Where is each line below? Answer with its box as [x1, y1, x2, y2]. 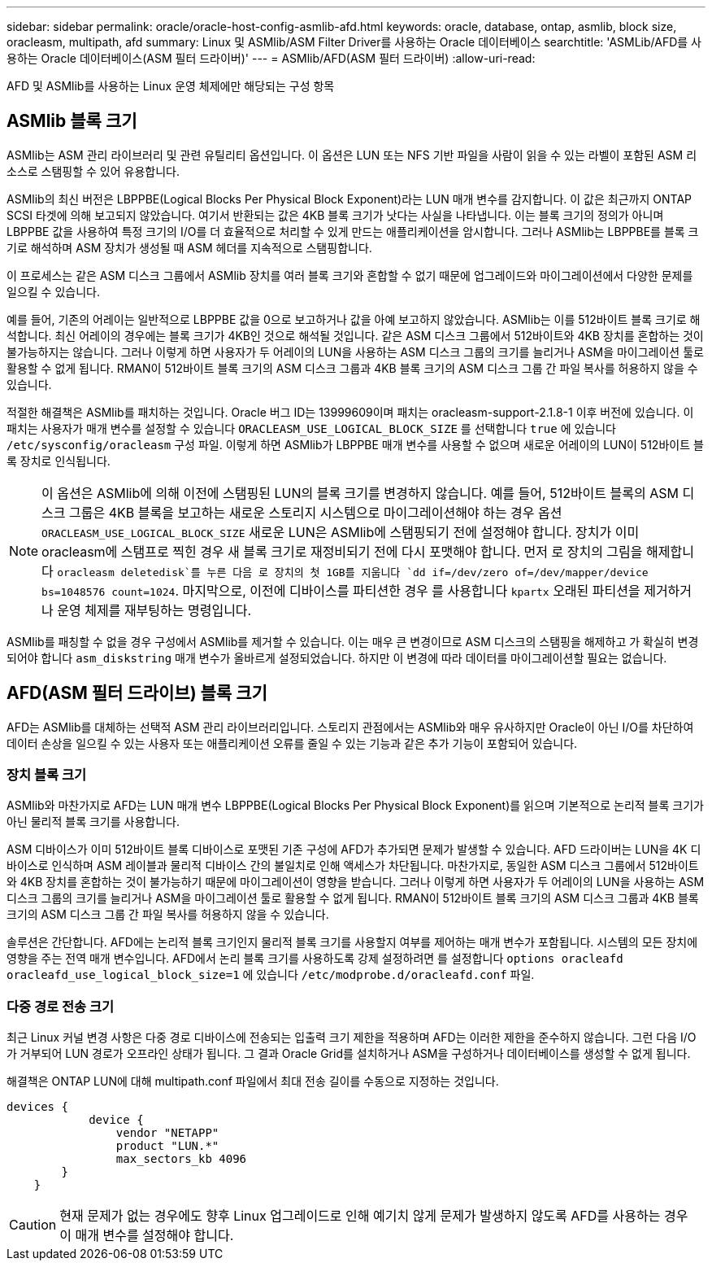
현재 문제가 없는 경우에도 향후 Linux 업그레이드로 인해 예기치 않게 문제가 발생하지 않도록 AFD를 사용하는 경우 [59, 1208, 688, 1225]
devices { [7, 1100, 68, 1114]
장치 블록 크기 [7, 767, 87, 784]
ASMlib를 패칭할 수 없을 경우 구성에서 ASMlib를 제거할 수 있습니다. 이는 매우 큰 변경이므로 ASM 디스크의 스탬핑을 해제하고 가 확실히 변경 [7, 634, 699, 649]
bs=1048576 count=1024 [41, 585, 176, 598]
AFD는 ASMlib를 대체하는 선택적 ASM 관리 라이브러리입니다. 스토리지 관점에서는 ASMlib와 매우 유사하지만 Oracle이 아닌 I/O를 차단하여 [7, 719, 694, 734]
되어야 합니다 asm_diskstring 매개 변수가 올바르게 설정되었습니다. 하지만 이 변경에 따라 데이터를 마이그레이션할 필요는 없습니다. [7, 650, 667, 665]
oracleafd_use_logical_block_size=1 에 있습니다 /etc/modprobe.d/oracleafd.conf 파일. [7, 968, 535, 982]
